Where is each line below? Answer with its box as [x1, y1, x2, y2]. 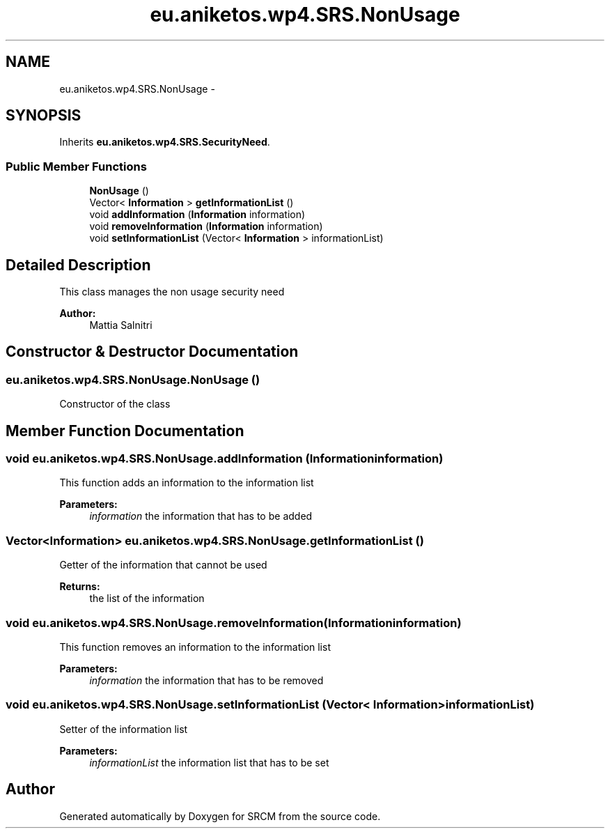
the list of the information [89, 592, 205, 605]
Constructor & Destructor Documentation [6, 343, 299, 361]
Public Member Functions [6, 159, 147, 173]
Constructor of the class [59, 398, 171, 410]
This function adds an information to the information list [59, 477, 314, 489]
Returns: [59, 580, 100, 593]
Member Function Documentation [6, 422, 244, 440]
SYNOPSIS [6, 107, 81, 125]
